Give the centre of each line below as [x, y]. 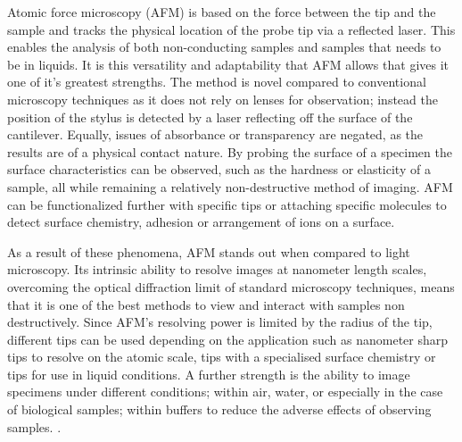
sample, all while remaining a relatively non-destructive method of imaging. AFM [230, 186]
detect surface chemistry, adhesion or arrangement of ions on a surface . [201, 222]
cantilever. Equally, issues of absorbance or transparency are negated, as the [215, 134]
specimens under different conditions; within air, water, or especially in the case [225, 392]
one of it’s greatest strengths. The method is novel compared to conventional [217, 82]
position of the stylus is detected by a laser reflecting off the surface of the [210, 117]
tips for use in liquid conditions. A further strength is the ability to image [209, 374]
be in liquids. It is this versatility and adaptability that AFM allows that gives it [228, 64]
